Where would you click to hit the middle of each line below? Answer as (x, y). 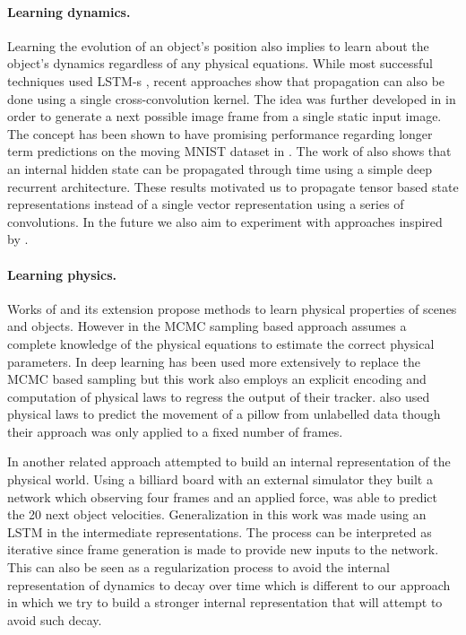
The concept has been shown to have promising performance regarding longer (220, 133)
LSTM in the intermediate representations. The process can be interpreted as (220, 531)
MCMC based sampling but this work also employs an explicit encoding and (217, 379)
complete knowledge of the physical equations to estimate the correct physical (221, 343)
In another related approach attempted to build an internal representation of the (229, 461)
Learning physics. (62, 274)
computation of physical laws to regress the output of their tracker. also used (219, 396)
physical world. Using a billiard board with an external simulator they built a (220, 479)
